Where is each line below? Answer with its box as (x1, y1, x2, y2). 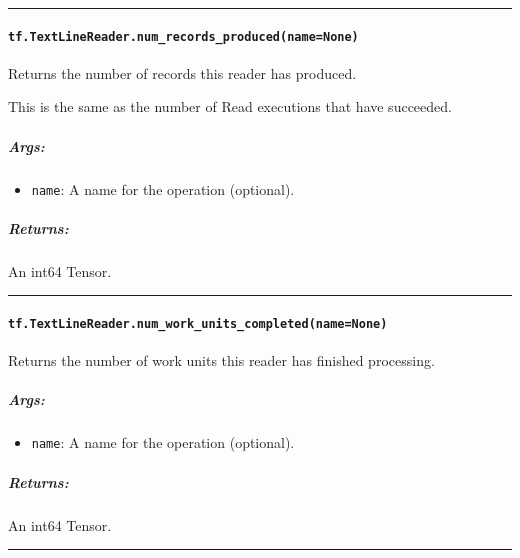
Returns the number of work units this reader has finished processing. (8, 350, 435, 371)
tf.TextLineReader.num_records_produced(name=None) (8, 29, 359, 44)
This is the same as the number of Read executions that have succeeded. (8, 96, 452, 117)
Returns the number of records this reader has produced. (8, 62, 357, 83)
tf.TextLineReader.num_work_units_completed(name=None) (8, 317, 388, 332)
